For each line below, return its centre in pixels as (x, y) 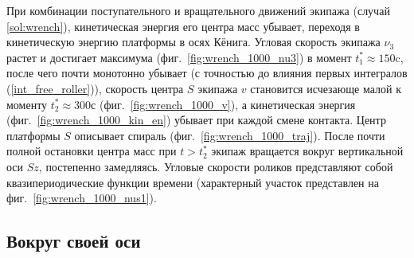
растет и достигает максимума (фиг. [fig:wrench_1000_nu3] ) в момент (179, 57)
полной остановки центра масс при (92, 151)
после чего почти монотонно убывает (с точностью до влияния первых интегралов (207, 73)
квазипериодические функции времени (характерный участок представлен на (193, 182)
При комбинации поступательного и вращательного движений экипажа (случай (198, 10)
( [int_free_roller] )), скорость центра (95, 88)
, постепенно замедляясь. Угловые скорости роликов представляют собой (216, 166)
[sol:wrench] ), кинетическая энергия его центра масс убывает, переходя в (183, 26)
